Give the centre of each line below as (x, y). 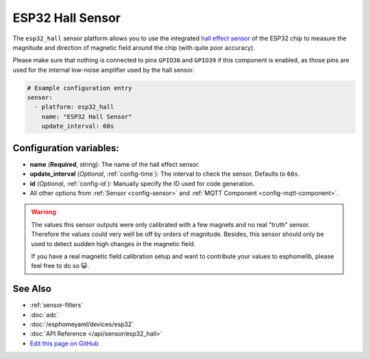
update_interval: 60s (78, 126)
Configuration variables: (66, 148)
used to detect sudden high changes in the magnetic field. (113, 243)
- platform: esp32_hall (74, 107)
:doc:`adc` (44, 315)
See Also (32, 289)
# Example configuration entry (80, 88)
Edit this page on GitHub (64, 343)
